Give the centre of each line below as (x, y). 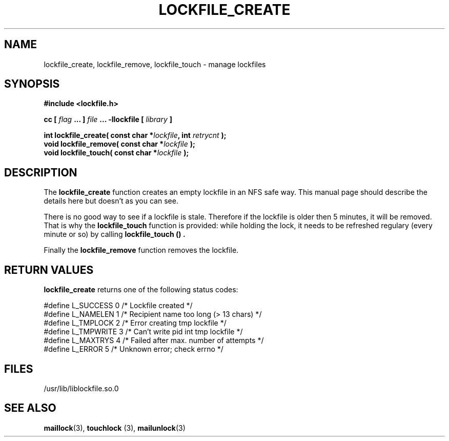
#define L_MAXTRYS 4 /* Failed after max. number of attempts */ (154, 340)
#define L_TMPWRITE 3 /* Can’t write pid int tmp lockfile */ (143, 332)
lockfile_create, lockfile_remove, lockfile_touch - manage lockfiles (155, 64)
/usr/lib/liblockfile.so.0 (81, 388)
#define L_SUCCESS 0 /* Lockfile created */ (118, 306)
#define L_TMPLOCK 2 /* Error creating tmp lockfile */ (135, 323)
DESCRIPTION (41, 172)
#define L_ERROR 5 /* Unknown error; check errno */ (134, 349)
